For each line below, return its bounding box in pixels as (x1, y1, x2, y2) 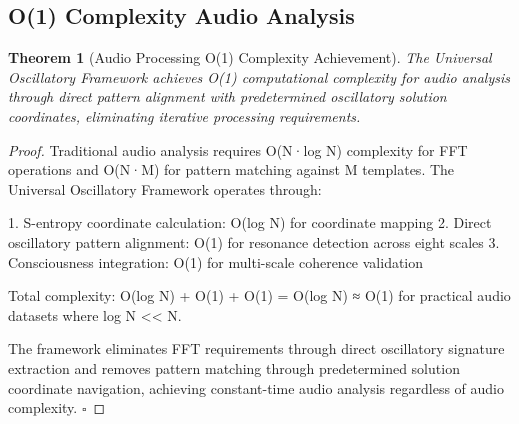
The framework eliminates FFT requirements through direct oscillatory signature (8, 338, 505, 359)
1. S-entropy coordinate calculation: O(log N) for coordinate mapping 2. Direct (8, 212, 492, 233)
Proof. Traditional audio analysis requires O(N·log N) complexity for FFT (8, 139, 468, 160)
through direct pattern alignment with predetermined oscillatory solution (8, 86, 447, 107)
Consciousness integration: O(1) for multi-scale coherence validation (8, 251, 424, 272)
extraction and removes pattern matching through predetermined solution (8, 357, 460, 378)
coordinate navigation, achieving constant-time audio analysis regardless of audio (8, 377, 504, 398)
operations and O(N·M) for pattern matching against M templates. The (8, 159, 455, 180)
